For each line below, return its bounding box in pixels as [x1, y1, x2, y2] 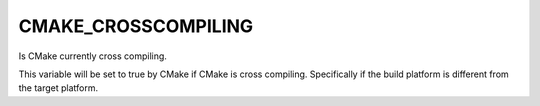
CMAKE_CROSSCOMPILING [18, 15, 254, 37]
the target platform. [18, 82, 99, 94]
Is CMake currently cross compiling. [18, 50, 167, 62]
